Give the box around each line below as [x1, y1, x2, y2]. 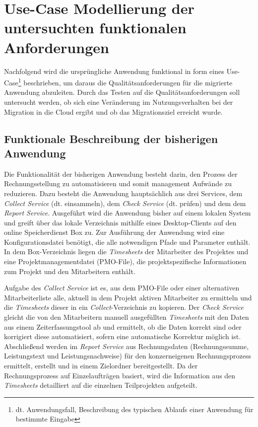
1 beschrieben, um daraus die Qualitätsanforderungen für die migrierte [18, 76, 233, 87]
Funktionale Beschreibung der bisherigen [4, 131, 218, 146]
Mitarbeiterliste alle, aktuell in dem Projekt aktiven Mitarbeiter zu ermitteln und [4, 292, 252, 302]
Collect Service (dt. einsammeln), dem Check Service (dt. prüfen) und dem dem [4, 198, 246, 208]
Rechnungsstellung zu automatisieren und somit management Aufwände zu [4, 178, 232, 189]
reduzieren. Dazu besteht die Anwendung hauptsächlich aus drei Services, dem [4, 188, 243, 198]
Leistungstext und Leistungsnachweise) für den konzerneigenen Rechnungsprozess [4, 351, 251, 361]
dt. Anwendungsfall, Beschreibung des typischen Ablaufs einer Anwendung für [15, 404, 254, 414]
